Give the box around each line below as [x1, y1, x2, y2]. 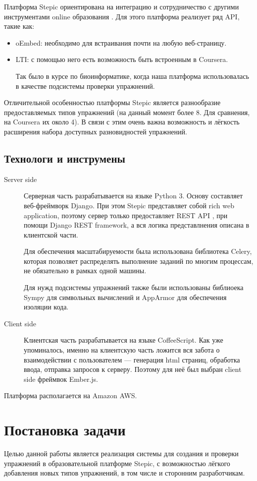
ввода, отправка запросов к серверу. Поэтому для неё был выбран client [24, 364, 242, 374]
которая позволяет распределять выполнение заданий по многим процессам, [24, 255, 254, 266]
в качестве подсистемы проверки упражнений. [15, 80, 155, 91]
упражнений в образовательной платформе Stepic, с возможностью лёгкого [4, 458, 230, 468]
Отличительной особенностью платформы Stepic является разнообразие [4, 97, 221, 108]
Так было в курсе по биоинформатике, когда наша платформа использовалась [15, 70, 249, 81]
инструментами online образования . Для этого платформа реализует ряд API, [4, 11, 240, 21]
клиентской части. [24, 229, 78, 240]
